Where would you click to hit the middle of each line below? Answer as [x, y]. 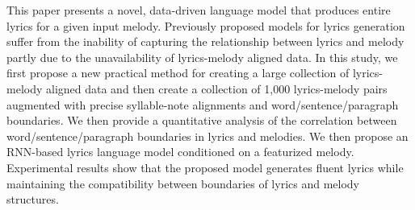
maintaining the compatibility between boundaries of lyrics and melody [183, 183]
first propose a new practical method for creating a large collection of [178, 73]
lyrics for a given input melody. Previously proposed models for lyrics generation [206, 25]
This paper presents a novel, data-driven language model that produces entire [199, 10]
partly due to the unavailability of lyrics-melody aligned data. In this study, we [202, 57]
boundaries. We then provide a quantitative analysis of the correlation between [202, 120]
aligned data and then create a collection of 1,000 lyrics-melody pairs [216, 88]
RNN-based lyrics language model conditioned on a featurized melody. [180, 152]
